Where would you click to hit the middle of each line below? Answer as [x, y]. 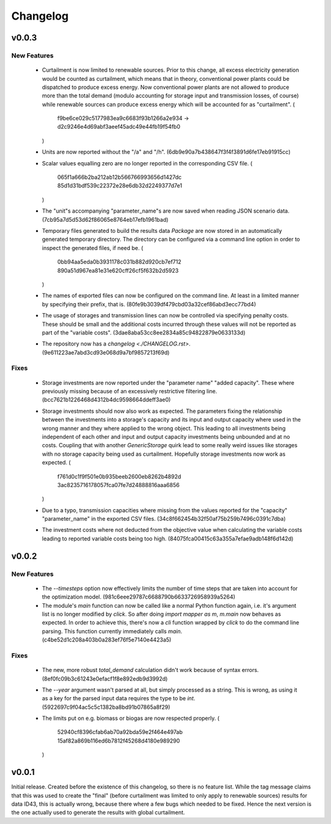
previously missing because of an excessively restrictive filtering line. [130, 391]
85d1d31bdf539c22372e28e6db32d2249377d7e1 [120, 186]
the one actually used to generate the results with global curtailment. [98, 812]
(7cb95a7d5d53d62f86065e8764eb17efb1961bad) [105, 219]
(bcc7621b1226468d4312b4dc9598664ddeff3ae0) [106, 400]
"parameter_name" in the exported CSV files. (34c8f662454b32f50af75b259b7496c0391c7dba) [164, 519]
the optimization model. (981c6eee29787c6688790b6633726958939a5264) [139, 597]
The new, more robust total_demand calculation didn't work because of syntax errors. [150, 670]
